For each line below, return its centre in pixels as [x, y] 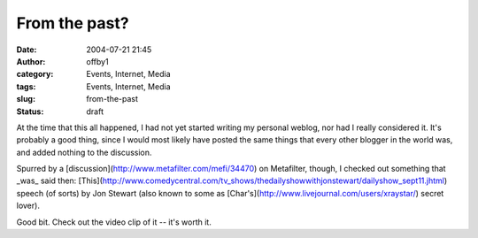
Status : [30, 111]
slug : [26, 99]
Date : [27, 50]
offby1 [98, 61]
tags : [26, 86]
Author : [31, 61]
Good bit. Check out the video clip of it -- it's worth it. [114, 222]
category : [35, 74]
